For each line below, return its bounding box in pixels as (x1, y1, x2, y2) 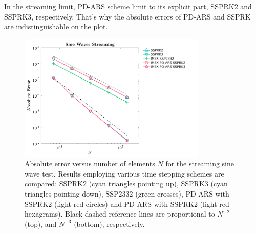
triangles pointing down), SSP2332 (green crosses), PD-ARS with (25, 188, 229, 199)
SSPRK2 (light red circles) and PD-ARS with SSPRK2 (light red (25, 198, 229, 209)
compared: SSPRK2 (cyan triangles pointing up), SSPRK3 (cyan (25, 178, 228, 189)
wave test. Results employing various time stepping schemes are (25, 168, 224, 179)
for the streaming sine (165, 158, 234, 169)
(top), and (25, 218, 57, 229)
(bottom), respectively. (74, 218, 145, 229)
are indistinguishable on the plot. (4, 21, 108, 32)
